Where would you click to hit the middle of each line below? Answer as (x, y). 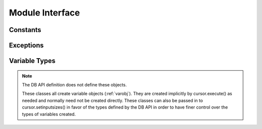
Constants (25, 30)
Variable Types (32, 61)
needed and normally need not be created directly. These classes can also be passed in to (113, 100)
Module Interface (44, 13)
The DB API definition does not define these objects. (74, 84)
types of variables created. (49, 114)
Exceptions (26, 45)
